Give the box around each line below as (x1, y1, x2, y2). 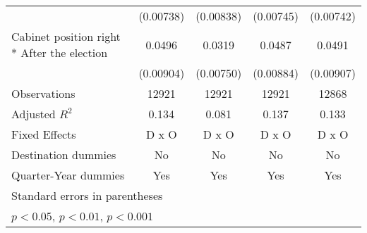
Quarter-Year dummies (11, 167, 125, 183)
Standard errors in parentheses (11, 187, 163, 203)
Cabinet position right (11, 28, 121, 44)
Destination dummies (11, 146, 116, 163)
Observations (11, 85, 76, 101)
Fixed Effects (11, 126, 76, 142)
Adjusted (11, 106, 56, 122)
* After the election (11, 44, 108, 61)
